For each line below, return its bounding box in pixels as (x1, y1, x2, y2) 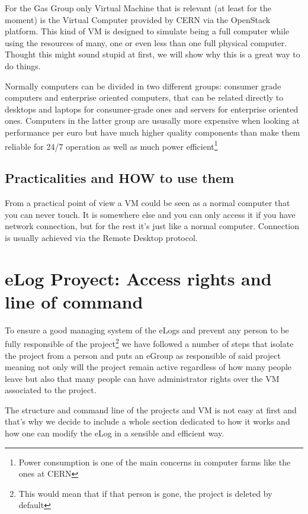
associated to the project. (5, 384, 97, 396)
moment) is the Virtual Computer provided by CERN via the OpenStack (5, 13, 271, 25)
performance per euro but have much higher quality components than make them (5, 126, 300, 138)
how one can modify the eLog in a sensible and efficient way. (5, 427, 224, 439)
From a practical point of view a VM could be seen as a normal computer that (5, 196, 290, 208)
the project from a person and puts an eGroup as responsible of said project (5, 349, 281, 361)
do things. (5, 59, 41, 72)
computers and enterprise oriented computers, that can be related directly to (5, 91, 284, 104)
